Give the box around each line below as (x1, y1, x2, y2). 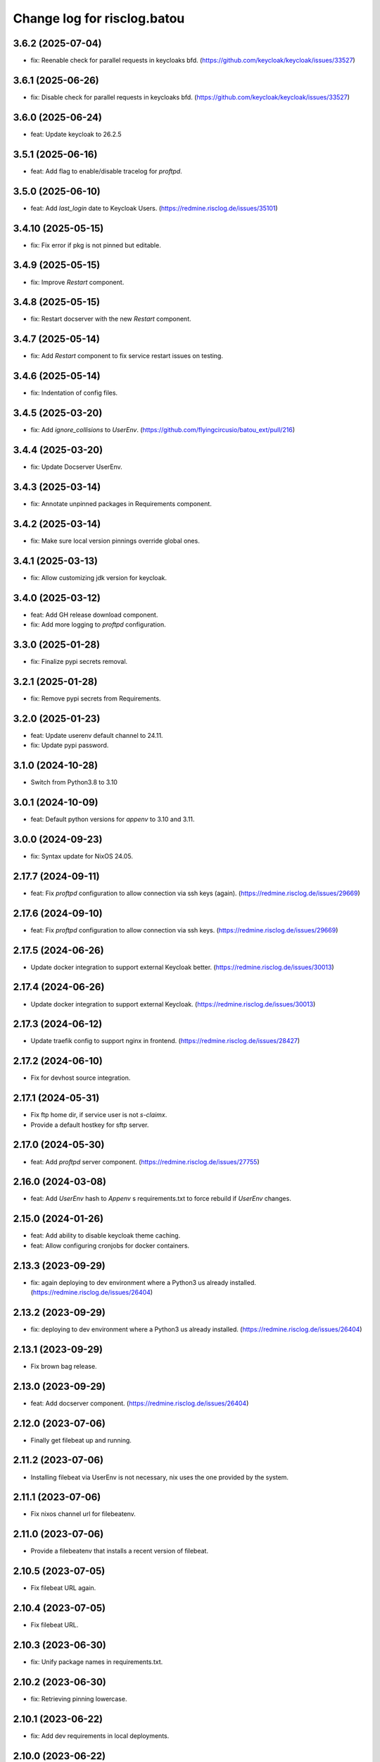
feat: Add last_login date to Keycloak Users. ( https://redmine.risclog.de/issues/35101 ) (30, 204, 278, 212)
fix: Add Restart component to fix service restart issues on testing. (30, 352, 223, 360)
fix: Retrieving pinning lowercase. (30, 1694, 127, 1703)
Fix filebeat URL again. (30, 1584, 96, 1592)
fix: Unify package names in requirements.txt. (30, 1658, 163, 1666)
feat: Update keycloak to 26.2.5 (30, 130, 122, 138)
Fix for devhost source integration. (30, 1073, 131, 1082)
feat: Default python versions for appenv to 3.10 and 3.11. (30, 815, 195, 823)
